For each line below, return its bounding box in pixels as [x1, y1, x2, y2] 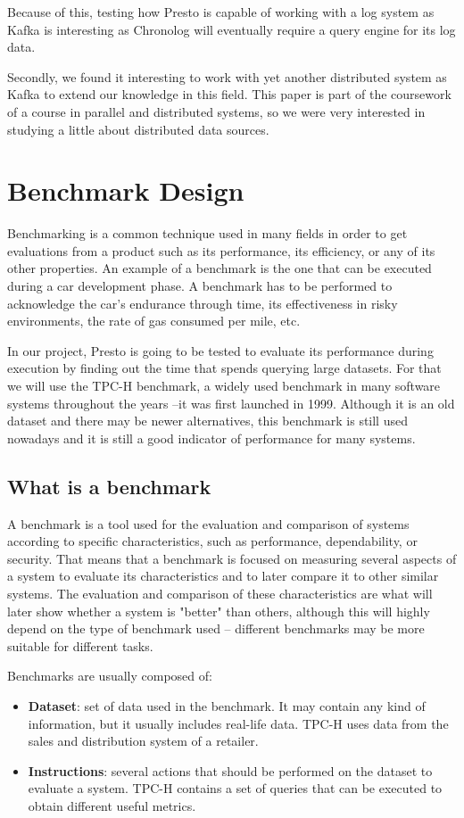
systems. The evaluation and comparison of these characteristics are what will [7, 583, 433, 602]
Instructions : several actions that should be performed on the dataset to [28, 761, 433, 780]
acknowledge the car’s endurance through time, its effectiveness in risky [7, 293, 398, 312]
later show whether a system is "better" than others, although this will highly [7, 601, 430, 620]
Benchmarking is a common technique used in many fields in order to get [7, 224, 408, 243]
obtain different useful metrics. [28, 796, 196, 814]
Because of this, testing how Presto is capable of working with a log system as [7, 3, 435, 21]
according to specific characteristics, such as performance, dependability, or [7, 532, 418, 550]
